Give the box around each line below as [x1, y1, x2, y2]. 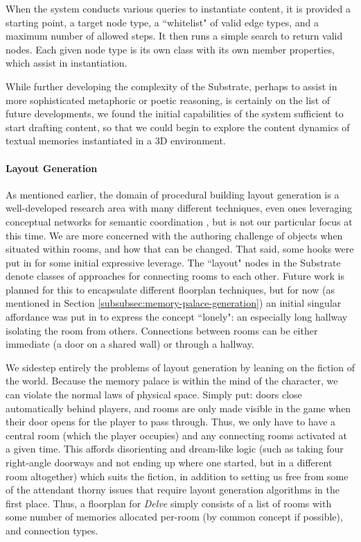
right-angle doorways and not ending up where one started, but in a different [6, 455, 333, 470]
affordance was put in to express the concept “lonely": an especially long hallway [6, 310, 348, 324]
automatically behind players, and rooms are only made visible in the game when [6, 400, 351, 415]
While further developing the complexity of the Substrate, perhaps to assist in [6, 78, 337, 93]
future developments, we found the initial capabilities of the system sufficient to [6, 106, 344, 121]
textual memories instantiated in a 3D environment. [6, 133, 226, 148]
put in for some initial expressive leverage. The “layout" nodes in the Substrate [6, 255, 341, 269]
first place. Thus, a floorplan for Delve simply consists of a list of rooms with [6, 496, 332, 510]
